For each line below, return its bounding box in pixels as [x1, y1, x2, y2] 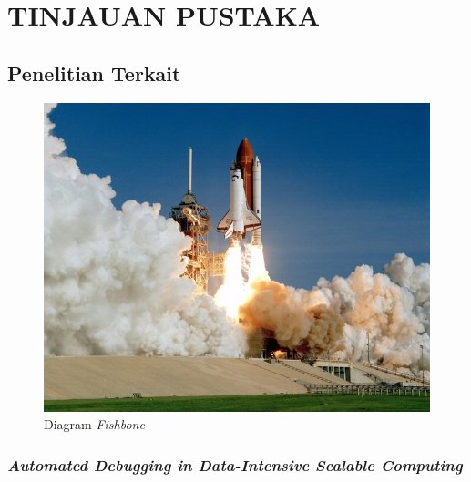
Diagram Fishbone [44, 415, 145, 434]
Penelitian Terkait [7, 58, 181, 87]
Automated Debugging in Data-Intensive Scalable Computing [7, 453, 463, 476]
